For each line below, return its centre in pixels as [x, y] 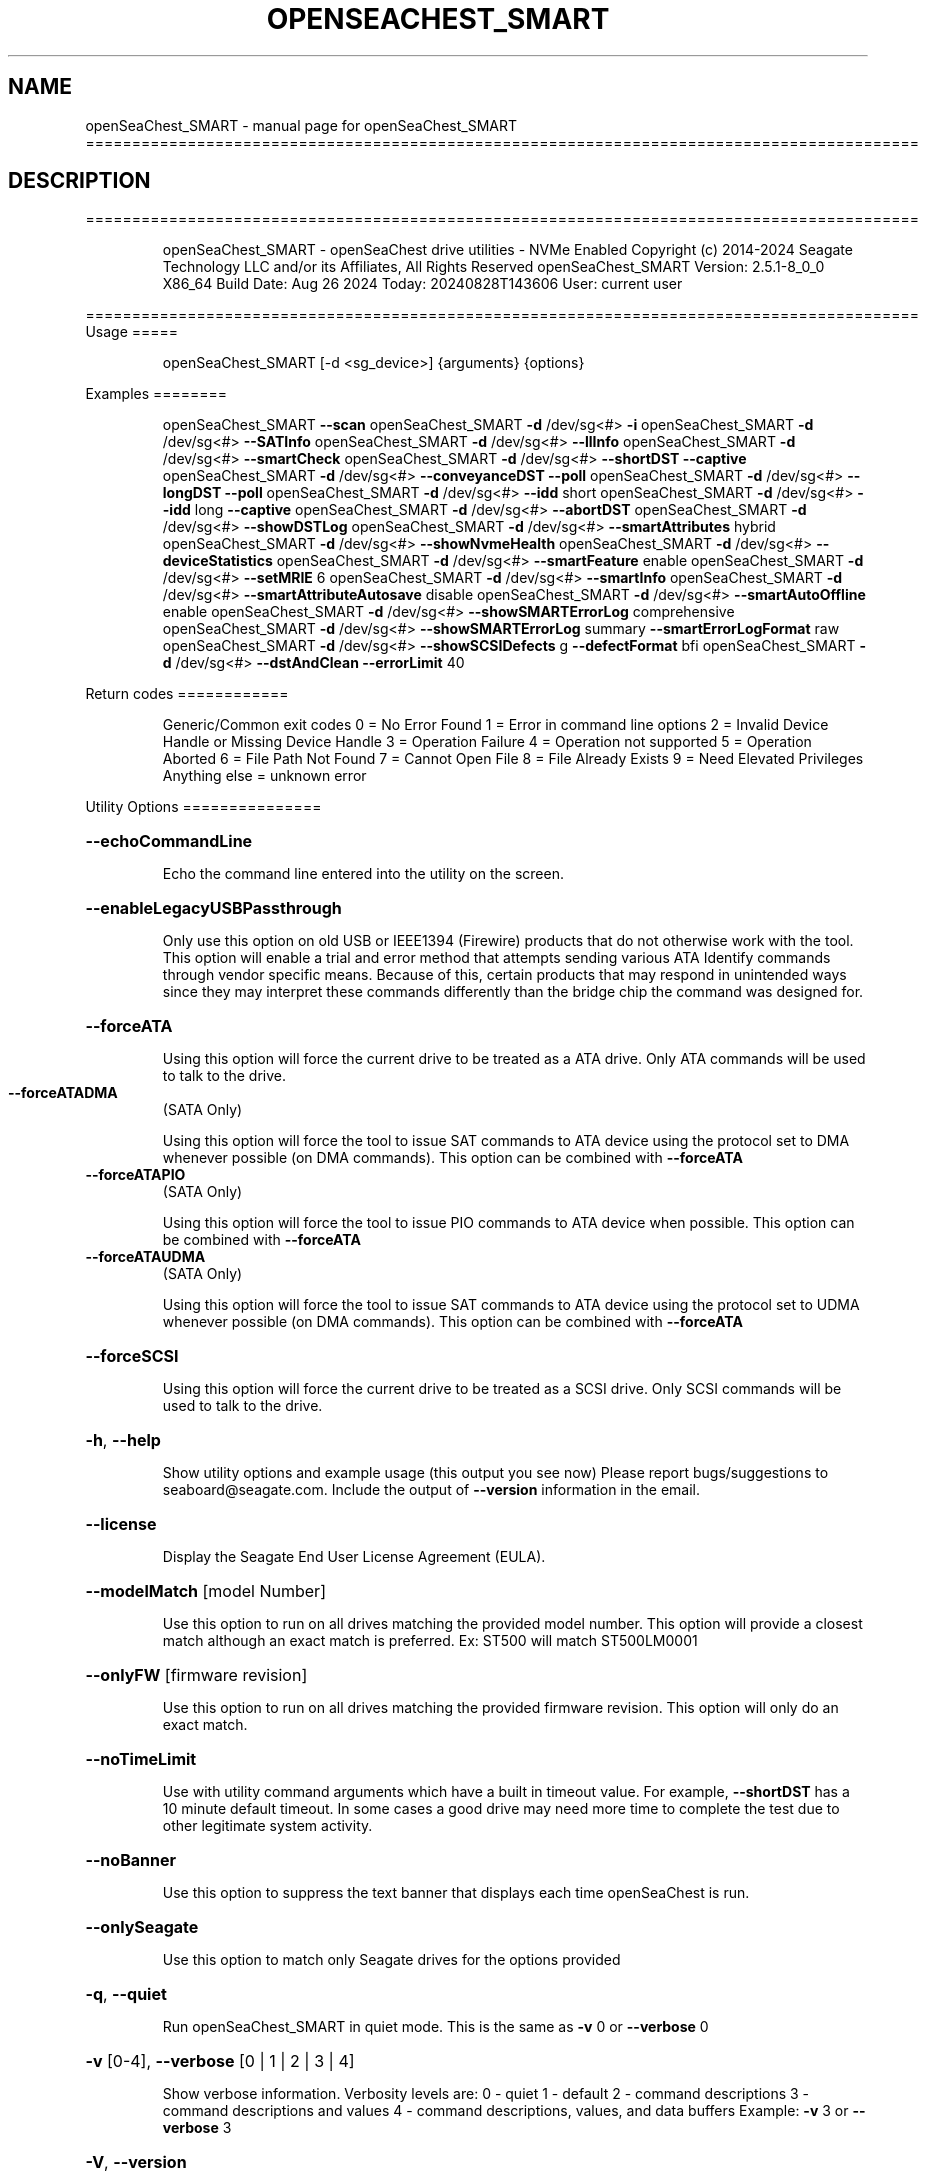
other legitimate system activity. [267, 1826]
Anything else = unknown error [264, 776]
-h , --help [123, 1440]
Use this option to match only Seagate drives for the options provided [391, 1960]
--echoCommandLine [169, 841]
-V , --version [136, 2162]
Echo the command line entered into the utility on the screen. [363, 874]
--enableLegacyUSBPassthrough [213, 908]
